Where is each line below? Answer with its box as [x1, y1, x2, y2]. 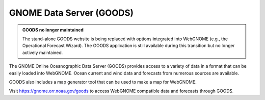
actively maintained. [22, 50, 63, 55]
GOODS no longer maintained [22, 27, 84, 33]
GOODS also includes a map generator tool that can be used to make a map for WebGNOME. [9, 79, 197, 85]
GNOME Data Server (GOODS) [9, 7, 134, 18]
